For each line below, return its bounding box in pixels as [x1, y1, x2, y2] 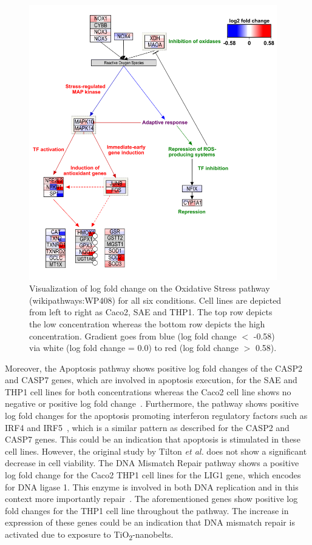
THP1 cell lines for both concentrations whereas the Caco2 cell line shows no [5, 385, 291, 398]
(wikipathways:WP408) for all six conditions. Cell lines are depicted [29, 293, 282, 306]
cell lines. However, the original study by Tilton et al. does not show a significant [5, 444, 307, 457]
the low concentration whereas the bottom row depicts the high [29, 317, 265, 330]
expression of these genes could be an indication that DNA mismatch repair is [5, 516, 295, 529]
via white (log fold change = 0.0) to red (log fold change [29, 341, 239, 354]
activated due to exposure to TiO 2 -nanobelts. [5, 528, 174, 542]
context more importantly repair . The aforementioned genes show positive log [5, 492, 298, 505]
